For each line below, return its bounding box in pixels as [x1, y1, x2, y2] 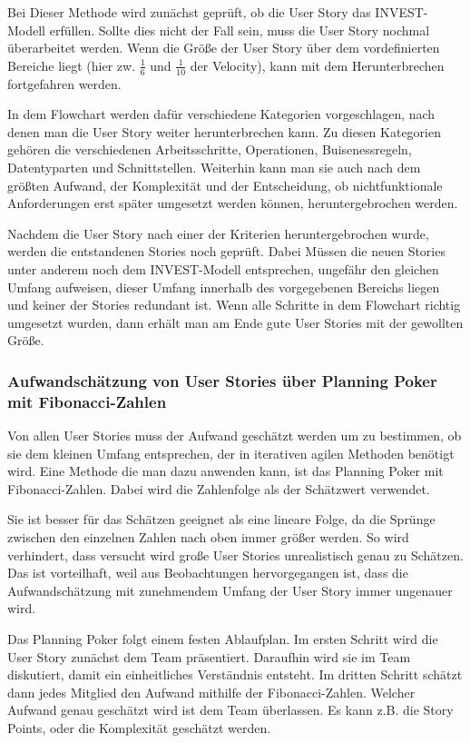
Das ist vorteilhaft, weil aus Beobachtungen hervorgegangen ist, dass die [7, 563, 408, 582]
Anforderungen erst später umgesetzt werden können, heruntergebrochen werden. [7, 193, 458, 213]
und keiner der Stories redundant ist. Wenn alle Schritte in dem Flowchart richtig [7, 295, 461, 314]
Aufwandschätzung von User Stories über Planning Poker [7, 369, 437, 391]
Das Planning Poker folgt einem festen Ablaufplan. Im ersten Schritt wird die [7, 629, 438, 648]
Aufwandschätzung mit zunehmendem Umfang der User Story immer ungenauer [7, 580, 453, 599]
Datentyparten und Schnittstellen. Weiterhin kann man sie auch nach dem [7, 157, 421, 176]
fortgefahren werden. [7, 74, 122, 93]
